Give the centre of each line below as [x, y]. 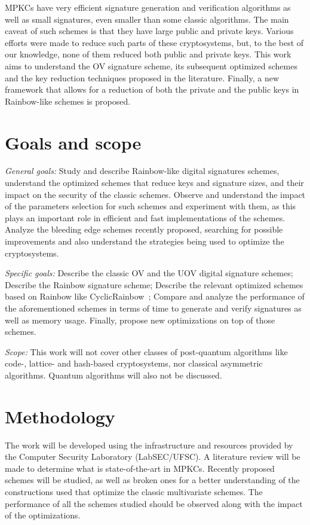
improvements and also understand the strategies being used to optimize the [145, 241]
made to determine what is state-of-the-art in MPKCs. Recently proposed [140, 468]
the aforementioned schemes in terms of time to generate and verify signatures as [153, 308]
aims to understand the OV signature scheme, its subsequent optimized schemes [151, 65]
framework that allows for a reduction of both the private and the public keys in [152, 89]
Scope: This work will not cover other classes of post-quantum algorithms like [146, 351]
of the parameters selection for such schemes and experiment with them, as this [151, 206]
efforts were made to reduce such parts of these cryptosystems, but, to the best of [154, 42]
